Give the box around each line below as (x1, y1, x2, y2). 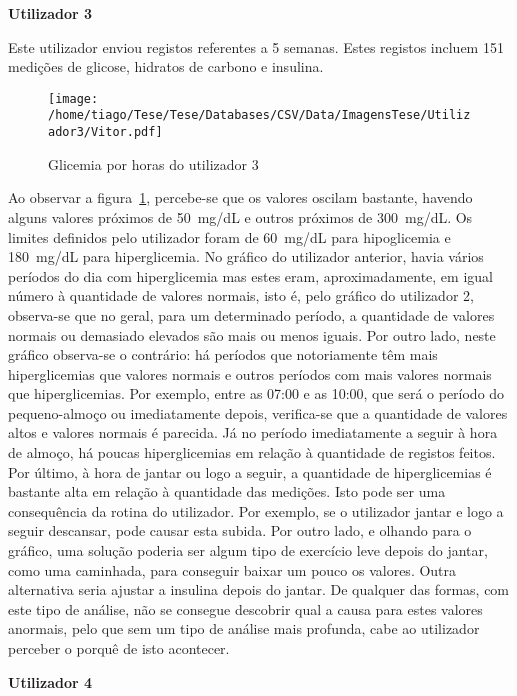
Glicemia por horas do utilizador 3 (48, 153, 259, 174)
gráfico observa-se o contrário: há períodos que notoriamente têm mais (8, 344, 438, 365)
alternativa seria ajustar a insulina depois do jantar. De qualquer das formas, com (8, 579, 510, 600)
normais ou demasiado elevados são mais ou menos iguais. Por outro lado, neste (8, 324, 496, 345)
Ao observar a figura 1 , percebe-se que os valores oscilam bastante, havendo (8, 187, 473, 208)
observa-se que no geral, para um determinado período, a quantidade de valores (8, 304, 495, 325)
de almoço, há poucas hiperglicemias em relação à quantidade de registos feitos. (8, 442, 496, 463)
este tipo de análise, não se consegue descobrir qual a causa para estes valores (8, 598, 483, 619)
